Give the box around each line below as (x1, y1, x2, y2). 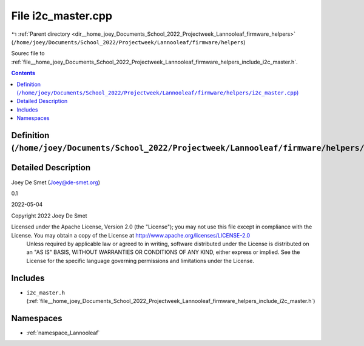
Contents (11, 70, 36, 77)
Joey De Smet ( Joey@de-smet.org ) (11, 179, 100, 186)
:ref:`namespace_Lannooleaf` (26, 329, 100, 336)
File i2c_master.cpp (11, 9, 112, 22)
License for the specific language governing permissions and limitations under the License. (26, 257, 255, 264)
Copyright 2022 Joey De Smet (11, 212, 87, 219)
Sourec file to (11, 50, 45, 57)
